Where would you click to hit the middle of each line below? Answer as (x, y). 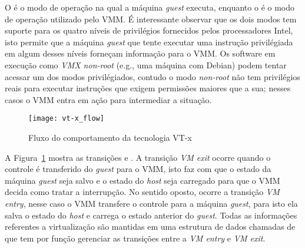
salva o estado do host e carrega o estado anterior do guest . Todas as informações (151, 215)
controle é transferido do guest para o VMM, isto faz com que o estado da (138, 169)
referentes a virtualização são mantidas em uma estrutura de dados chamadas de (150, 226)
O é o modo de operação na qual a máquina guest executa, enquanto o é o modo (150, 7)
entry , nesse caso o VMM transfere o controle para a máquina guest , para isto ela (151, 203)
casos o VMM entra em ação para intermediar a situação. (108, 99)
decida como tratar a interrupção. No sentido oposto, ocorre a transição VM (142, 192)
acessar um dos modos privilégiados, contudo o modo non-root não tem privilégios (152, 76)
